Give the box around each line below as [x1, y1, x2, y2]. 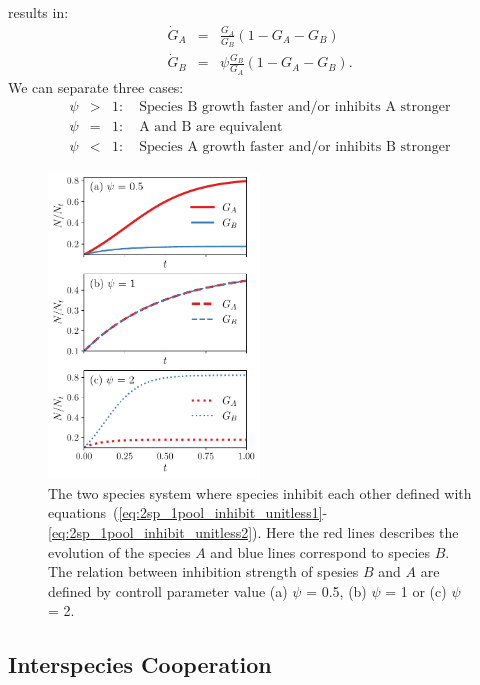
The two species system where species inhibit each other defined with [48, 482, 472, 503]
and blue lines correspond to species [210, 541, 431, 562]
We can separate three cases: [8, 76, 184, 97]
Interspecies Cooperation [8, 649, 272, 680]
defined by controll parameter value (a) [48, 580, 288, 601]
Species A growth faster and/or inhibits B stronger [139, 140, 451, 155]
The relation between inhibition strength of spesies [48, 561, 359, 582]
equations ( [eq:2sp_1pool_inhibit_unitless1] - [48, 502, 328, 523]
